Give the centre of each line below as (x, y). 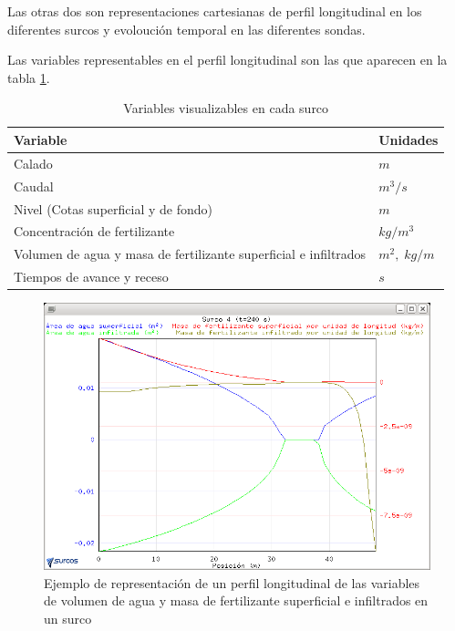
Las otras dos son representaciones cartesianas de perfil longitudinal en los (215, 11)
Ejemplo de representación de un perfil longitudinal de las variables (232, 582)
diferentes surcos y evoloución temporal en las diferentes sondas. (186, 29)
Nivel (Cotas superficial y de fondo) (113, 208)
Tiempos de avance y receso (91, 277)
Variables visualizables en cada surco (226, 108)
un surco (68, 618)
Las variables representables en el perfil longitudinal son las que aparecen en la (227, 60)
